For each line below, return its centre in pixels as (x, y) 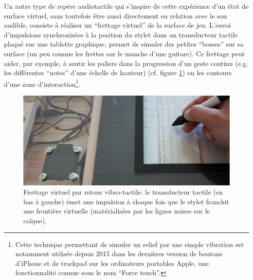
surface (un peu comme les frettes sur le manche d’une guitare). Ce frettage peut (125, 53)
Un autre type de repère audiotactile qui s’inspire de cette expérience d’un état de (126, 6)
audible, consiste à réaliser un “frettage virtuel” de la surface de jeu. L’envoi (117, 25)
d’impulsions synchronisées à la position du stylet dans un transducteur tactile (121, 34)
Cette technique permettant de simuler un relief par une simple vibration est (129, 244)
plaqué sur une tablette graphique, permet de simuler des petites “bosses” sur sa (124, 44)
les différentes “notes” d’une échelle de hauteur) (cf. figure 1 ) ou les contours (118, 73)
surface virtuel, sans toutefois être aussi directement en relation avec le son (116, 15)
